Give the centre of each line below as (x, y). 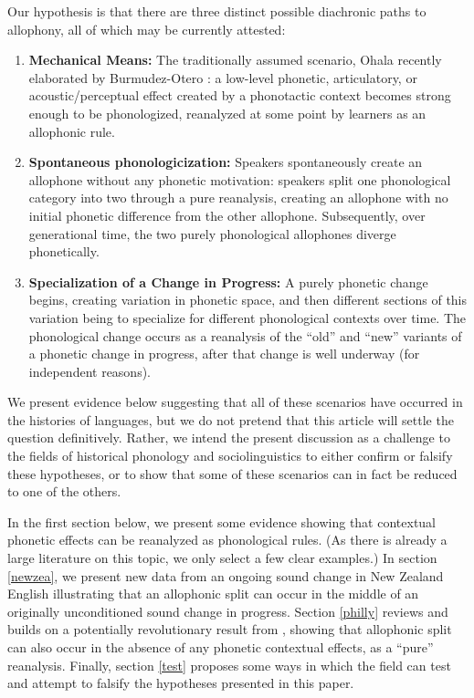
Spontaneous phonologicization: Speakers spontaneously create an (226, 162)
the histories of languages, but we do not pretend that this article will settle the (231, 419)
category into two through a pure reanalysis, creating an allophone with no (238, 198)
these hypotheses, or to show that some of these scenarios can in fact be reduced (232, 473)
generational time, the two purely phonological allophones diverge (212, 233)
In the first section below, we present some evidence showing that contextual (222, 521)
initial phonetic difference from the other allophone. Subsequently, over (227, 215)
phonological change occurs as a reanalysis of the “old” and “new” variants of (245, 335)
